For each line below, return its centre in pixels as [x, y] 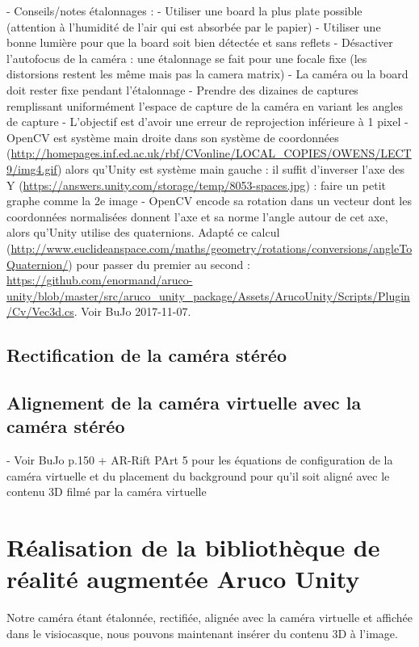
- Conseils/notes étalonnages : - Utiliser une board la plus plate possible [184, 11]
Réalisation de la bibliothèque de [193, 547]
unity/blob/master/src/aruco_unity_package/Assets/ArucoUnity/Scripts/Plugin [208, 295]
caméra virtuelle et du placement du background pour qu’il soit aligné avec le [198, 475]
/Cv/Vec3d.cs [40, 311]
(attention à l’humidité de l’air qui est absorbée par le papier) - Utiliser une [194, 26]
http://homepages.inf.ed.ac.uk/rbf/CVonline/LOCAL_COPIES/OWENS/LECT [211, 153]
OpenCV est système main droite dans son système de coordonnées [173, 137]
